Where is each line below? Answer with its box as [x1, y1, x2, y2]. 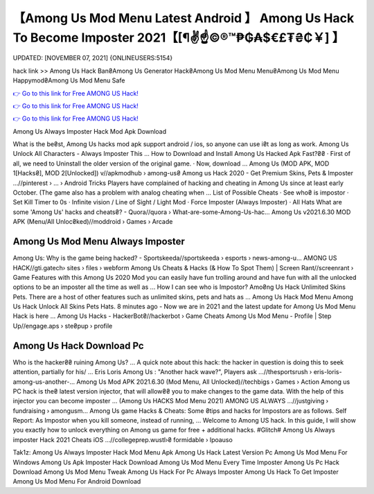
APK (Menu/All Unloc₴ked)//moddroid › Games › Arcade [12, 218, 173, 226]
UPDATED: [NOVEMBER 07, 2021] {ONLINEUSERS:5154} [12, 54, 173, 62]
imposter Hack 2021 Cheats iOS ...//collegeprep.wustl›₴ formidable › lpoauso [12, 435, 233, 443]
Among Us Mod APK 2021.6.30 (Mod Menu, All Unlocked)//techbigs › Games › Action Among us [76, 378, 350, 386]
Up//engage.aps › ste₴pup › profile [12, 321, 113, 330]
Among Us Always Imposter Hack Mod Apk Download [12, 127, 167, 135]
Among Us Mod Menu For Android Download [12, 477, 141, 486]
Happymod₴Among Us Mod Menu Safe [12, 76, 125, 85]
